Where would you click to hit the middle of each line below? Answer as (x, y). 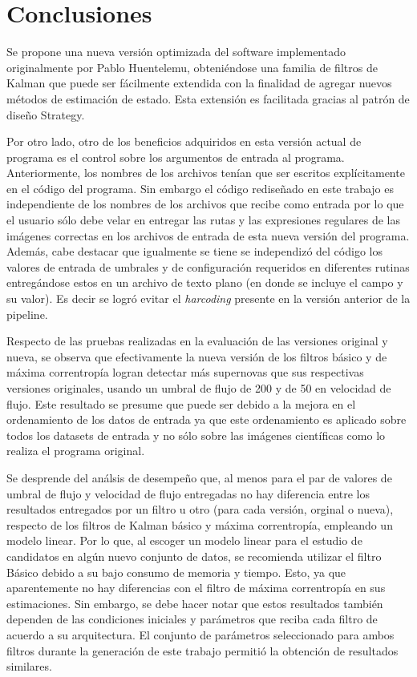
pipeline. (27, 314)
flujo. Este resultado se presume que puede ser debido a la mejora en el (181, 403)
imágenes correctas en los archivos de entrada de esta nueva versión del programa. (208, 235)
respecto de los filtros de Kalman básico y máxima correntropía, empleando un (200, 524)
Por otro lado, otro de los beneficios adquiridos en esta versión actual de (184, 141)
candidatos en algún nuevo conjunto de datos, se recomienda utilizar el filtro (194, 556)
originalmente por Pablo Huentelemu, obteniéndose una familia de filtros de (192, 67)
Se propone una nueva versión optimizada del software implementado (176, 52)
